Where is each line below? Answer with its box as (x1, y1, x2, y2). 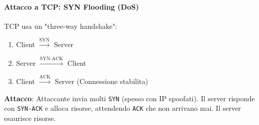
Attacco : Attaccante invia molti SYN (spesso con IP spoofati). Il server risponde (4, 93, 255, 103)
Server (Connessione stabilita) (54, 75, 148, 86)
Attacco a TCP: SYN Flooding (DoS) (4, 1, 139, 12)
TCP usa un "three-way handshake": (4, 20, 118, 31)
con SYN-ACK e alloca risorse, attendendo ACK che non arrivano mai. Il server (4, 103, 241, 113)
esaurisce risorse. (4, 112, 56, 123)
